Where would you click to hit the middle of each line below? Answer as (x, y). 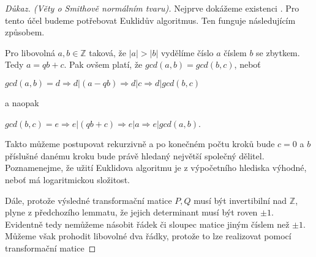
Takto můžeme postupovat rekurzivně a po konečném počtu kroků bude (140, 144)
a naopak (22, 102)
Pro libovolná (30, 52)
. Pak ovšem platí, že (103, 64)
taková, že (107, 52)
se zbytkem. (278, 52)
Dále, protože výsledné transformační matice (88, 200)
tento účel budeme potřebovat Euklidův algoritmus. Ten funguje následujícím (150, 20)
